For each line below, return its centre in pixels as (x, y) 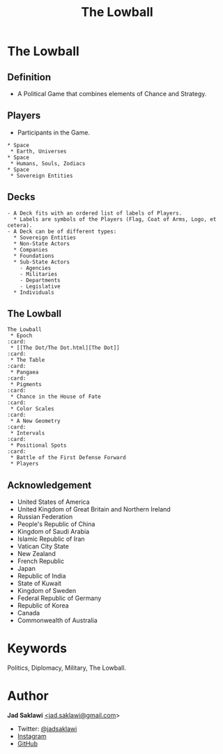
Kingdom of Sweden (47, 591)
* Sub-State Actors (42, 262)
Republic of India (41, 576)
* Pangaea (24, 372)
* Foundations (34, 256)
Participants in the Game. (54, 132)
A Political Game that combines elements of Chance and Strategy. (112, 94)
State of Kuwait (39, 583)
